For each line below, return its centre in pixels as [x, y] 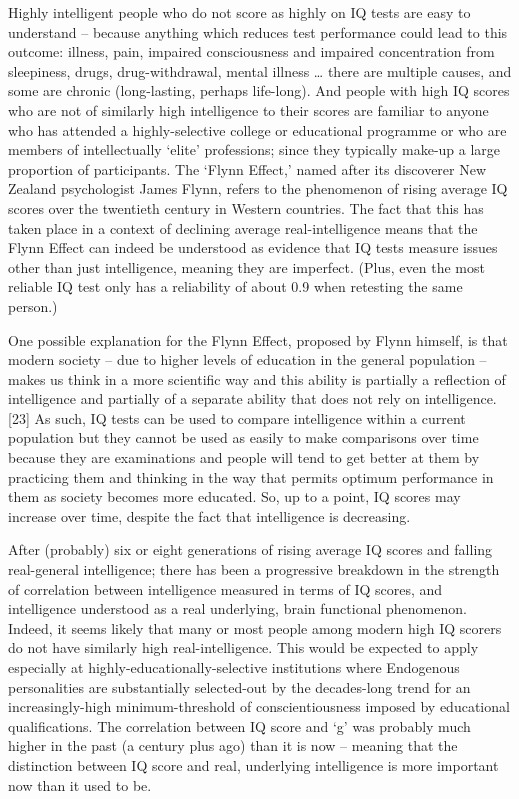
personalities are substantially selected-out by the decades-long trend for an [239, 686]
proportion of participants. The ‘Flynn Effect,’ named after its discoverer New [247, 168]
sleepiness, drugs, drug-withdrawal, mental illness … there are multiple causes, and [260, 70]
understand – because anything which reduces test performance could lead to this [258, 31]
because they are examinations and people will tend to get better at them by [244, 457]
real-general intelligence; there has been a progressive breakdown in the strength [254, 569]
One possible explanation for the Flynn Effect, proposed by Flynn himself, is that [258, 339]
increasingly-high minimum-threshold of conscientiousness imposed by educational [259, 706]
